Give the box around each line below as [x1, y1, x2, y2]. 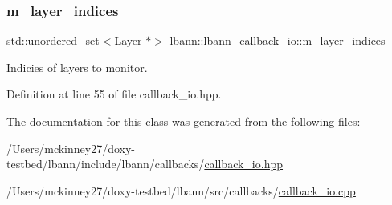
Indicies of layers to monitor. [6, 58, 148, 75]
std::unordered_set [6, 32, 100, 49]
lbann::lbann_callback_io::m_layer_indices [169, 32, 386, 49]
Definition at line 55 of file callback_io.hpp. [6, 86, 222, 102]
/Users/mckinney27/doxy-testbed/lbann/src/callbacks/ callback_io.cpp [6, 182, 356, 199]
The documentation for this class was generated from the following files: [6, 113, 361, 129]
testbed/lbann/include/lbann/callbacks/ [6, 155, 205, 172]
